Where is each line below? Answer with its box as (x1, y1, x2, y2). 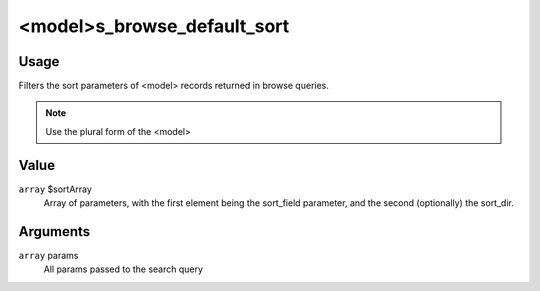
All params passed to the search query (43, 263, 204, 275)
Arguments (18, 223, 91, 240)
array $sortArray (18, 183, 92, 195)
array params (18, 250, 79, 262)
